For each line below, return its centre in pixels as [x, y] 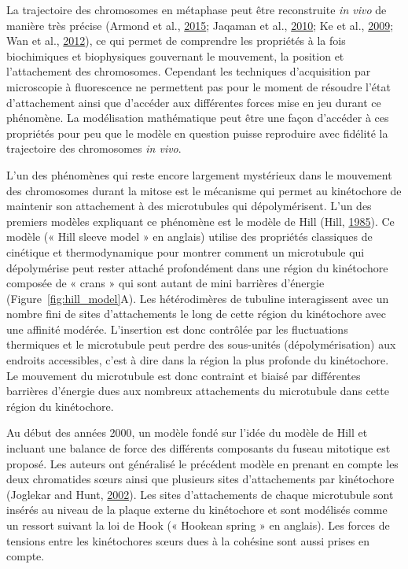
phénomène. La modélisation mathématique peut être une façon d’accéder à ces [198, 118]
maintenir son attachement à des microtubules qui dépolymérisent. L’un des [189, 206]
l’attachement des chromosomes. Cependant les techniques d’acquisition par [189, 71]
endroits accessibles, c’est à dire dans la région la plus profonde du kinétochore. [198, 360]
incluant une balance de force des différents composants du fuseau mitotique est [198, 448]
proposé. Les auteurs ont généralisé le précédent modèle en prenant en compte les [202, 463]
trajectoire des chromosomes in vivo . [94, 148]
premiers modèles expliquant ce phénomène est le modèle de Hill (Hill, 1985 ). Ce [200, 221]
